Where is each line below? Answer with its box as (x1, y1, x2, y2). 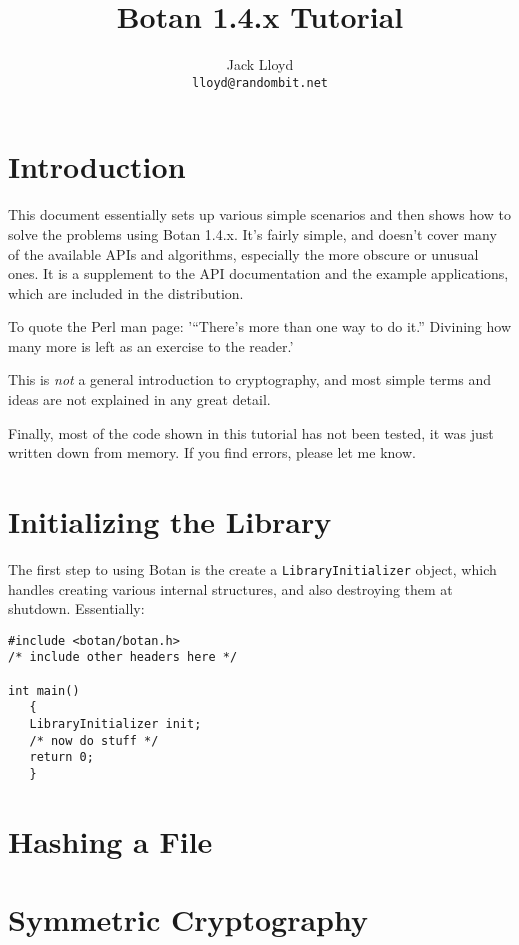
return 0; (29, 750, 94, 765)
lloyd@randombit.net (191, 75, 329, 90)
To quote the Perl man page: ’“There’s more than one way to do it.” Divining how (8, 316, 512, 337)
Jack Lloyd (226, 54, 294, 75)
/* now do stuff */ (29, 733, 159, 748)
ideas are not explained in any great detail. (8, 389, 271, 410)
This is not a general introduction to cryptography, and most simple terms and (8, 369, 492, 390)
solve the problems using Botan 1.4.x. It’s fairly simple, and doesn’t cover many (8, 223, 497, 244)
